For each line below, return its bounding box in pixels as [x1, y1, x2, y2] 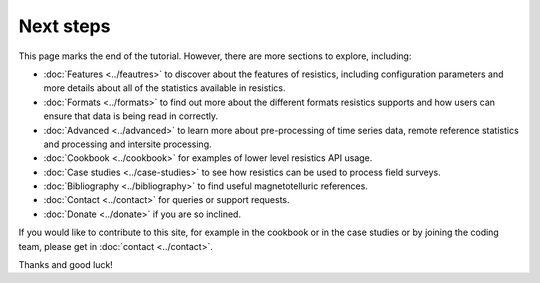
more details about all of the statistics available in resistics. [43, 82, 286, 94]
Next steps [18, 15, 111, 37]
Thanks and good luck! [18, 259, 114, 271]
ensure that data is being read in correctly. [43, 110, 219, 122]
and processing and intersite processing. [43, 138, 212, 150]
